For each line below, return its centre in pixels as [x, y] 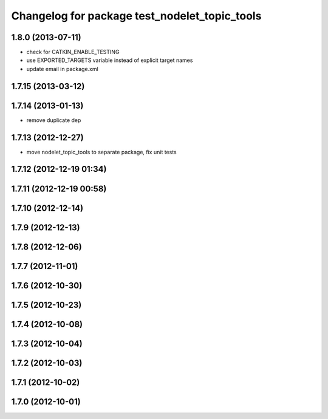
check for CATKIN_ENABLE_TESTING [73, 52]
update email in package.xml [62, 69]
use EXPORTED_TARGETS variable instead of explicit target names [110, 60]
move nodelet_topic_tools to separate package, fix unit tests [101, 152]
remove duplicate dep [54, 120]
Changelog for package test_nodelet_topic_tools [136, 16]
